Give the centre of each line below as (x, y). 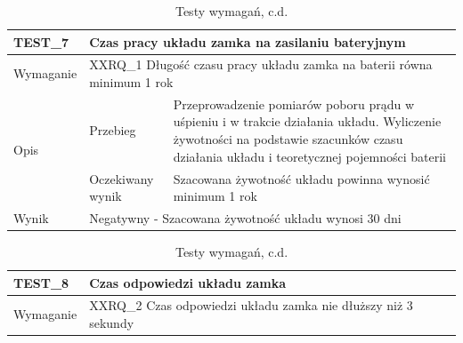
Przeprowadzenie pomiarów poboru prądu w (294, 104)
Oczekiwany (122, 178)
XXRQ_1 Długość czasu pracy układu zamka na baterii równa (261, 64)
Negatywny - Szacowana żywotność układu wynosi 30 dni (245, 217)
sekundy (112, 323)
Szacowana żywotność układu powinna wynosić (301, 178)
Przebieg (113, 130)
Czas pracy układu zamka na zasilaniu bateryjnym (248, 41)
